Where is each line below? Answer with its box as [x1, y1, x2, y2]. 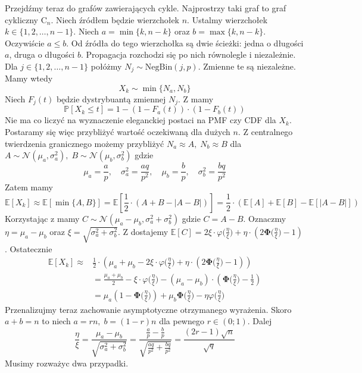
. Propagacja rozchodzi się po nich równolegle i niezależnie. [80, 48, 296, 61]
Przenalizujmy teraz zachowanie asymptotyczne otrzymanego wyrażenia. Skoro [5, 303, 292, 315]
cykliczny [5, 13, 38, 26]
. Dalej [247, 315, 272, 327]
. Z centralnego [238, 126, 293, 138]
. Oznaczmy [243, 212, 286, 224]
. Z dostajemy [118, 225, 168, 237]
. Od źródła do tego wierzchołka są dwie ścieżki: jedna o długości [66, 36, 304, 49]
